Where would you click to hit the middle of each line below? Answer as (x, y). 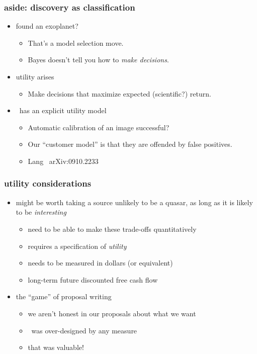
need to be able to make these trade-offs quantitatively (112, 229)
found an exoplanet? (47, 26)
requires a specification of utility (77, 246)
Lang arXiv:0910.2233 (63, 161)
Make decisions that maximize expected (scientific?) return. (119, 93)
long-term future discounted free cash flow (93, 279)
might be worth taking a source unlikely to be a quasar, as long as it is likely (134, 202)
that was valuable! (56, 347)
